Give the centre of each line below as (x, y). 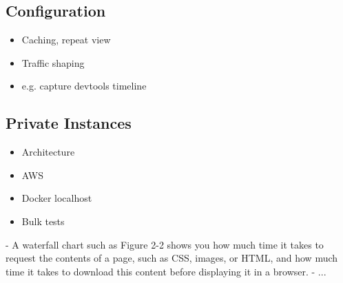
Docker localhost (57, 198)
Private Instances (69, 123)
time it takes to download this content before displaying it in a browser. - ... (166, 271)
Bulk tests (43, 221)
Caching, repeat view (66, 40)
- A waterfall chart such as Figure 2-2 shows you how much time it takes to (165, 244)
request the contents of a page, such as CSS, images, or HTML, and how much (172, 258)
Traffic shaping (53, 62)
